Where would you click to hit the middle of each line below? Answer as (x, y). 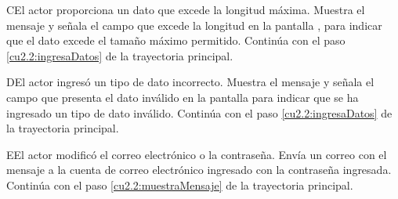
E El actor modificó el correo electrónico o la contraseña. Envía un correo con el (197, 154)
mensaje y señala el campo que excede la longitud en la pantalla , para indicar (194, 25)
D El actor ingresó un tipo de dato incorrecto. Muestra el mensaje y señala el (190, 82)
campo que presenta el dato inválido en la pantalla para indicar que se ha (183, 97)
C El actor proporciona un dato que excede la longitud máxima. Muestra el (186, 9)
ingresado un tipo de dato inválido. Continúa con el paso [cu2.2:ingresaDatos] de (199, 112)
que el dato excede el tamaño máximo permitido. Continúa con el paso (176, 40)
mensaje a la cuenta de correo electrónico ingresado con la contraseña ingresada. (199, 170)
